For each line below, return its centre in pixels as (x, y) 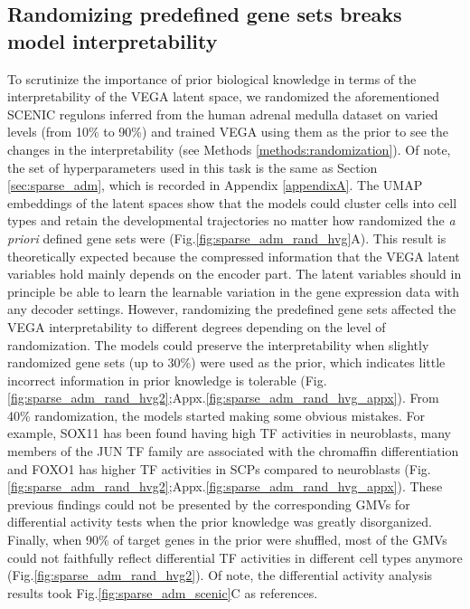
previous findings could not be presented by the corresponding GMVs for (209, 504)
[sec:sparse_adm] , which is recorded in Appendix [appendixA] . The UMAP (215, 185)
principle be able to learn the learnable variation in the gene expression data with (234, 291)
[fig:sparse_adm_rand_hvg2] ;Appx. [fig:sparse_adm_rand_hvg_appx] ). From (223, 398)
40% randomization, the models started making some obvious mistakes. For (216, 415)
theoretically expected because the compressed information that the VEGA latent (234, 256)
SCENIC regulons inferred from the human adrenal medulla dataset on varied (223, 114)
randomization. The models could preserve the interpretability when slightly (218, 344)
